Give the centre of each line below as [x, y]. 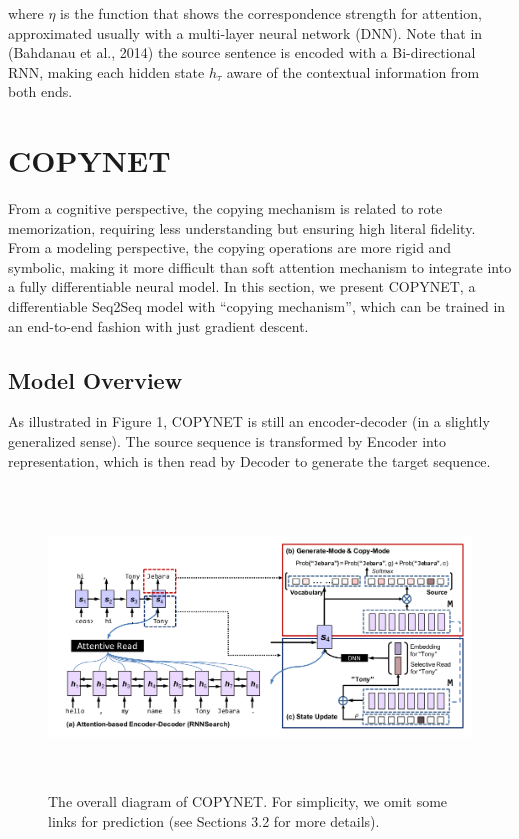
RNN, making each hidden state [106, 71]
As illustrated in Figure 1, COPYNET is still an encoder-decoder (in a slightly [249, 421]
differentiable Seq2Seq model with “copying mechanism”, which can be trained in [257, 306]
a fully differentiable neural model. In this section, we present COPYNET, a [242, 286]
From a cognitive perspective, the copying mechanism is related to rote [225, 208]
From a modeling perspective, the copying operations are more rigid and [230, 247]
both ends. [40, 91]
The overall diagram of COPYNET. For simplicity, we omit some [248, 801]
